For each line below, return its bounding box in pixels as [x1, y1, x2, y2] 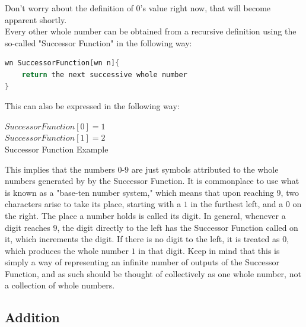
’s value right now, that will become [140, 2, 271, 14]
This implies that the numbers [5, 163, 115, 175]
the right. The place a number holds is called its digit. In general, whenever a [5, 209, 286, 221]
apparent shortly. [5, 13, 67, 26]
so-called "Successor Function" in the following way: [5, 36, 192, 49]
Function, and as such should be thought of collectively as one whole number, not [5, 267, 301, 280]
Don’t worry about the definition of [5, 2, 133, 14]
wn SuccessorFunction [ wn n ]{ [5, 59, 120, 68]
